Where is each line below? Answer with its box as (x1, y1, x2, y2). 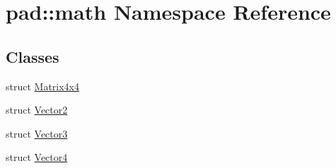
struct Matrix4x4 (6, 78, 80, 93)
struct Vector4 (6, 150, 68, 164)
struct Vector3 (6, 126, 68, 140)
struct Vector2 (6, 102, 68, 117)
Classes (6, 45, 59, 67)
